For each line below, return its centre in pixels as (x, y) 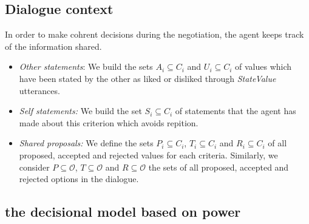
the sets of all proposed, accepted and (219, 167)
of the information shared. (53, 46)
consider (34, 167)
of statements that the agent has (236, 111)
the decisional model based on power (123, 212)
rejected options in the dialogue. (79, 179)
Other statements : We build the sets (86, 66)
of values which (263, 66)
